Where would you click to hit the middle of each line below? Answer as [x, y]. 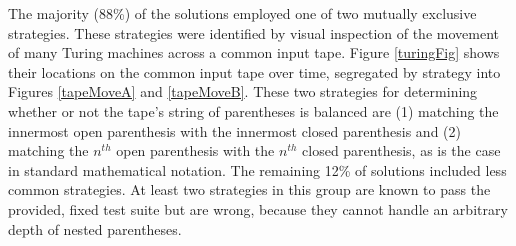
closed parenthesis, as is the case [401, 150]
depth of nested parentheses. [95, 228]
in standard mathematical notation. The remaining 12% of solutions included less [257, 169]
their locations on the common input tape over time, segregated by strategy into [254, 71]
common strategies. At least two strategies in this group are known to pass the [249, 189]
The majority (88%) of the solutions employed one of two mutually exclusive [242, 13]
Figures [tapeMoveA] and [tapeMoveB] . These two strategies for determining [243, 91]
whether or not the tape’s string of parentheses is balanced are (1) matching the [253, 110]
